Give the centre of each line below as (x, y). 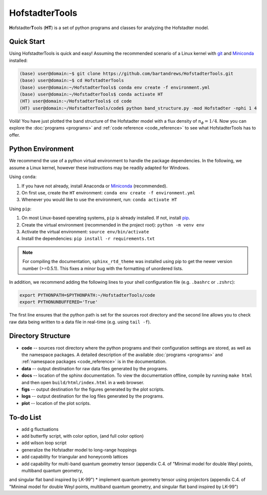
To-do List (25, 417)
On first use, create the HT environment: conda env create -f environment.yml (108, 193)
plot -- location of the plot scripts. (56, 403)
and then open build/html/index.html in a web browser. (83, 382)
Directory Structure (40, 336)
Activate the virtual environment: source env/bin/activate (85, 231)
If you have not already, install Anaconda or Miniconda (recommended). (94, 186)
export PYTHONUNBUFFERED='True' (59, 302)
